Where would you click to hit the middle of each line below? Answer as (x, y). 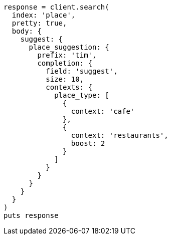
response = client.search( (56, 7)
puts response (31, 215)
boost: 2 (88, 143)
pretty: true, (39, 23)
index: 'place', (44, 15)
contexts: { (69, 87)
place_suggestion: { (69, 47)
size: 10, (65, 79)
